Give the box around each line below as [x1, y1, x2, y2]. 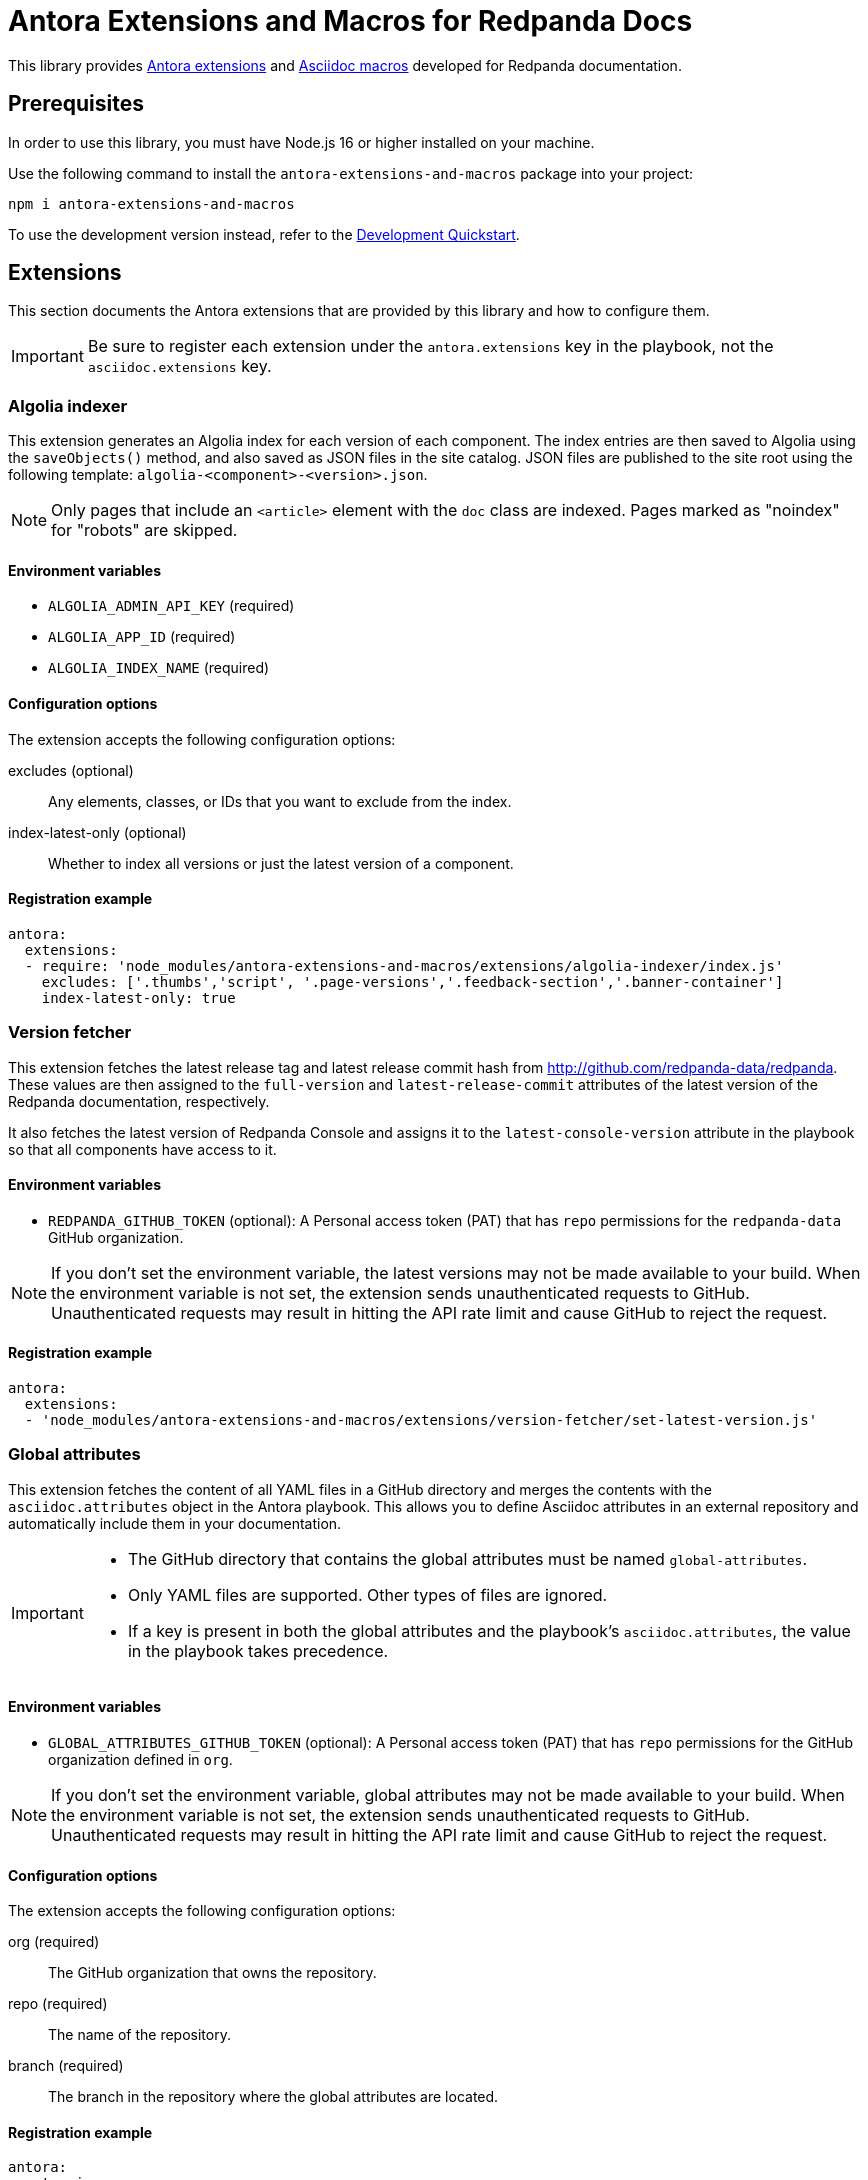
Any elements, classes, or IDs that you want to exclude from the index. [48, 792, 512, 810]
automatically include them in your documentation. [8, 1514, 342, 1532]
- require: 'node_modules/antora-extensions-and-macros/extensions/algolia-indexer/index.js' [24, 957, 784, 974]
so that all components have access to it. [8, 1140, 277, 1158]
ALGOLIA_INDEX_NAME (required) [48, 659, 270, 677]
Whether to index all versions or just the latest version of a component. [48, 854, 514, 872]
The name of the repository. [48, 2026, 231, 2044]
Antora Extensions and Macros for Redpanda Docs [8, 4, 693, 38]
